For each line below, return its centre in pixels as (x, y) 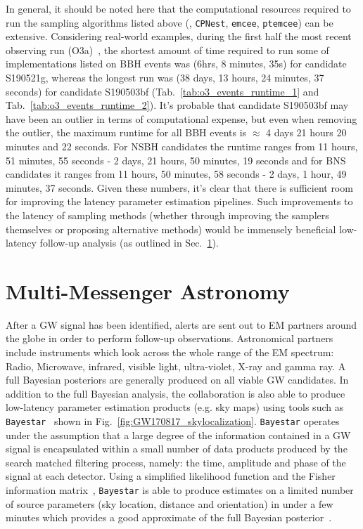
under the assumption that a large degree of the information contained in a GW (178, 435)
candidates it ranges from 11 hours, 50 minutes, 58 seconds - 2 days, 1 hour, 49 (176, 174)
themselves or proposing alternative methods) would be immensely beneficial (171, 229)
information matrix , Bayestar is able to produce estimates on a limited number (180, 490)
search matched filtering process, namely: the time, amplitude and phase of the (176, 462)
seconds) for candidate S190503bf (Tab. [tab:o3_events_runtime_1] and (163, 91)
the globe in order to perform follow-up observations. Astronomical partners (170, 338)
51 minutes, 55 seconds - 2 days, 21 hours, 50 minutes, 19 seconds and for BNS (176, 160)
